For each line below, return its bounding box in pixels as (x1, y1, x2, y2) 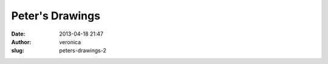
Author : (11, 38, 32, 45)
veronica (59, 38, 81, 45)
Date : (11, 30, 26, 37)
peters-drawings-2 (59, 47, 106, 54)
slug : (11, 47, 24, 54)
